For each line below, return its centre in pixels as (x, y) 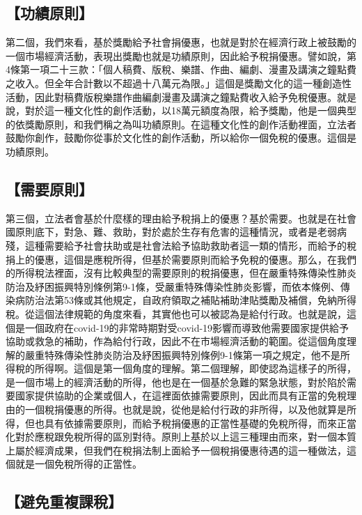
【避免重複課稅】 (64, 501)
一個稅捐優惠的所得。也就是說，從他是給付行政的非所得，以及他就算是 (186, 409)
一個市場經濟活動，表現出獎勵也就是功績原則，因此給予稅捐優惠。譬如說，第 (181, 55)
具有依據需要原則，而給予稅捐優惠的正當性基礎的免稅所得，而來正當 (200, 423)
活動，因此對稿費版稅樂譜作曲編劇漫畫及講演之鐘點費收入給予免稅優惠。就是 (181, 97)
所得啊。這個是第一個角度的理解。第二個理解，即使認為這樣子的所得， (195, 368)
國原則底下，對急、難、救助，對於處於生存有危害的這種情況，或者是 (162, 232)
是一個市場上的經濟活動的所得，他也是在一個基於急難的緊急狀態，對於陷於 (176, 382)
